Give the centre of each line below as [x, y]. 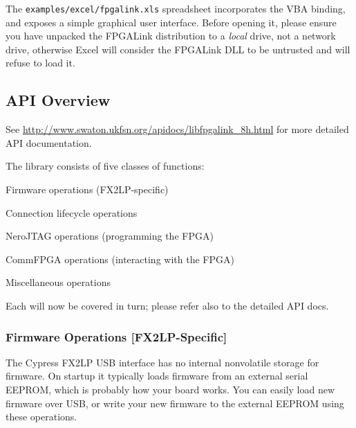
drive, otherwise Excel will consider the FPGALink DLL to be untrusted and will [178, 49]
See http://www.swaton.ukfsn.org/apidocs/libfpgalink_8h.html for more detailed [177, 129]
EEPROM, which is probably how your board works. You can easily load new [170, 389]
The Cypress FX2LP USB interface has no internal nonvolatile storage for [162, 362]
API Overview [58, 100]
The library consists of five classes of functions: [105, 166]
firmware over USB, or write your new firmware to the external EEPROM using [175, 403]
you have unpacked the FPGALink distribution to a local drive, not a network [171, 36]
